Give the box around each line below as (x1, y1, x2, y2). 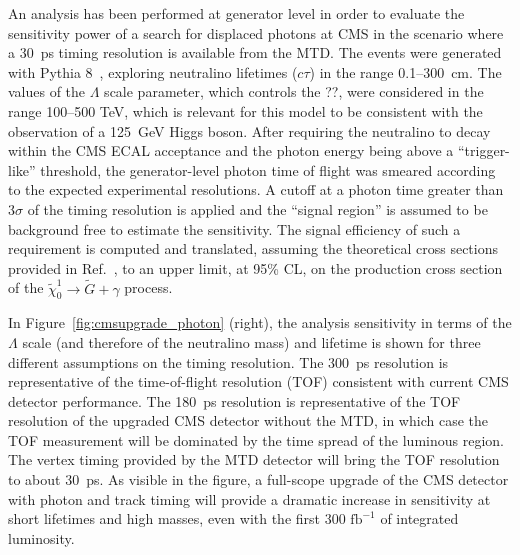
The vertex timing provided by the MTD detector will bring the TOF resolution (8, 449, 500, 470)
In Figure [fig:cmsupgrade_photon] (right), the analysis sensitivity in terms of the (8, 312, 512, 333)
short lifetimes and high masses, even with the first (8, 508, 321, 529)
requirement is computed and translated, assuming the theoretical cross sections (8, 238, 498, 259)
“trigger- (457, 140, 510, 161)
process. (124, 277, 173, 298)
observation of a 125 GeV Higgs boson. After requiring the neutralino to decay (8, 120, 491, 141)
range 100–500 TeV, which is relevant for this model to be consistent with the (8, 100, 483, 121)
